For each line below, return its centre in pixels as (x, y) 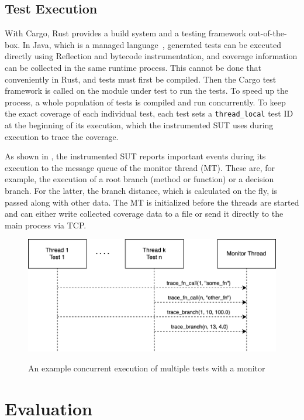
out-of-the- (268, 33)
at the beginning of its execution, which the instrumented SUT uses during (139, 125)
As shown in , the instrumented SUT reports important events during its (135, 156)
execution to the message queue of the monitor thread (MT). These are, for (140, 167)
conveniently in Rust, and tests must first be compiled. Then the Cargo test (141, 79)
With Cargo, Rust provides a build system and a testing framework (125, 33)
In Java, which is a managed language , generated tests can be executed (152, 44)
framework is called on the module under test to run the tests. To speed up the (147, 91)
